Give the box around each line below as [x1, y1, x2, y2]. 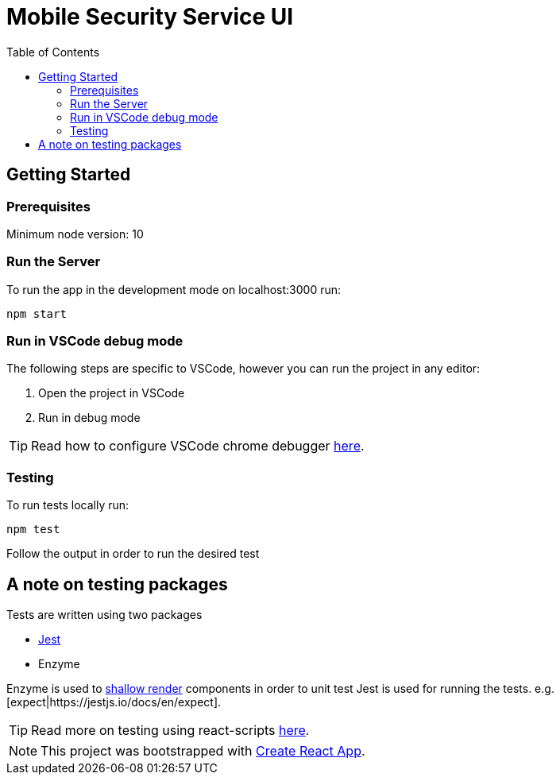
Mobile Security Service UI [6, 3, 294, 30]
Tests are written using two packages [6, 608, 203, 622]
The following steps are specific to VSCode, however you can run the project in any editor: [6, 362, 481, 376]
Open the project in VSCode [38, 386, 185, 400]
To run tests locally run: [6, 498, 129, 512]
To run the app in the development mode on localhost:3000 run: [6, 282, 341, 296]
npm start [6, 307, 67, 320]
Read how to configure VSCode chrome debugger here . [31, 438, 365, 454]
